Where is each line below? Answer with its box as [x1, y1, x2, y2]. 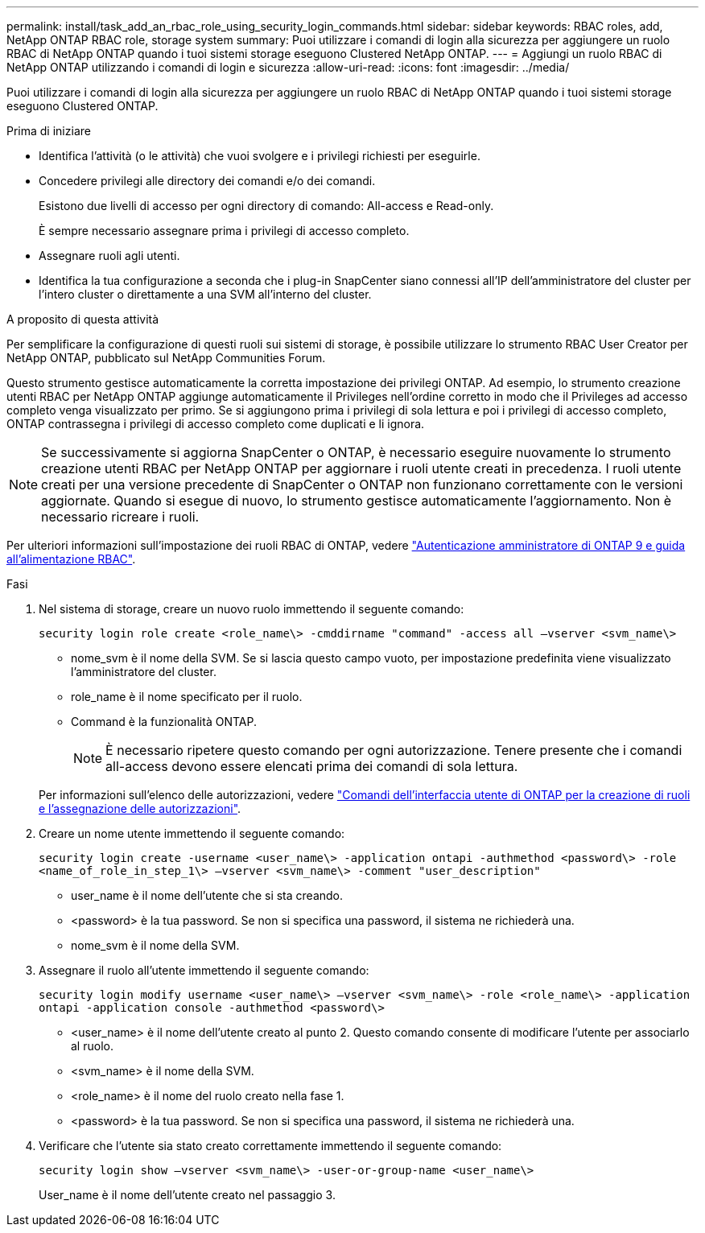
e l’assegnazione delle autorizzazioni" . [39, 802, 241, 815]
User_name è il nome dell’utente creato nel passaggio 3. [39, 1188, 336, 1202]
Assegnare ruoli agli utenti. [39, 249, 180, 262]
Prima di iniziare [6, 124, 91, 138]
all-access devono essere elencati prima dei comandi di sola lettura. [105, 758, 518, 774]
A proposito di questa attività [6, 312, 159, 326]
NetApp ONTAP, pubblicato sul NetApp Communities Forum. [6, 351, 326, 365]
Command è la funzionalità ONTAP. [71, 715, 257, 728]
